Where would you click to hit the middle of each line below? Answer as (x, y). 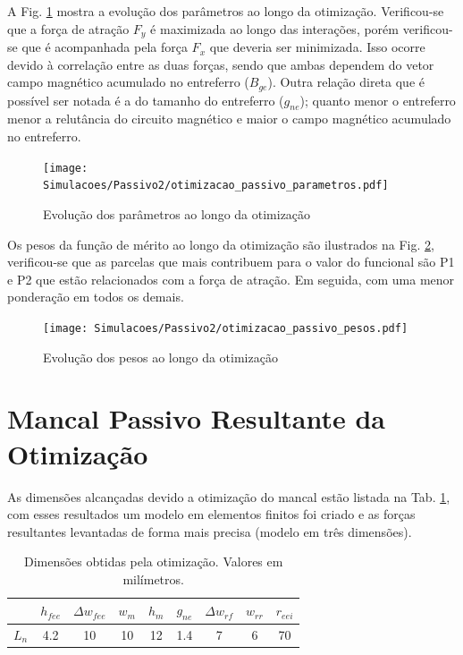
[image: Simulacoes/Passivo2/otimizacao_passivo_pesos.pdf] (226, 328)
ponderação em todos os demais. (96, 297)
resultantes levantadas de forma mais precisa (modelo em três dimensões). (210, 531)
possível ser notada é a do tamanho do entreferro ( (146, 100)
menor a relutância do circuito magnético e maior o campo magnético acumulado (229, 119)
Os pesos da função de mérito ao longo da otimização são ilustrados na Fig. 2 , (221, 244)
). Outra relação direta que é (346, 82)
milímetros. (153, 578)
